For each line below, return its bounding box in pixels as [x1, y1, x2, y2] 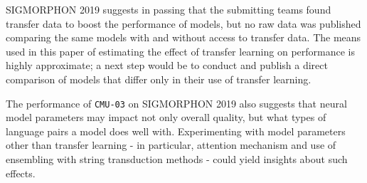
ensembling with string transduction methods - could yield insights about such [6, 152, 348, 166]
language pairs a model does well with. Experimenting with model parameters [6, 123, 346, 138]
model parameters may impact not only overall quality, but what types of [6, 110, 326, 125]
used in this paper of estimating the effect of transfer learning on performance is [6, 43, 356, 58]
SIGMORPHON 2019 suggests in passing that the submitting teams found [6, 2, 331, 16]
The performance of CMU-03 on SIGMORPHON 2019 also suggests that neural [6, 95, 347, 110]
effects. [6, 165, 36, 180]
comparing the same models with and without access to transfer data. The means [6, 30, 361, 45]
